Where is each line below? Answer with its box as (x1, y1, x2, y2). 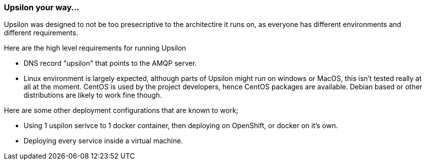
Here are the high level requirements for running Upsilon (4, 44, 186, 53)
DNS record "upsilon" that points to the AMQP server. (24, 59, 197, 68)
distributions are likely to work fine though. (24, 91, 162, 100)
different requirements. (4, 28, 78, 37)
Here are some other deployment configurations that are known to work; (4, 106, 239, 115)
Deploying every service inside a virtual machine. (24, 137, 183, 145)
